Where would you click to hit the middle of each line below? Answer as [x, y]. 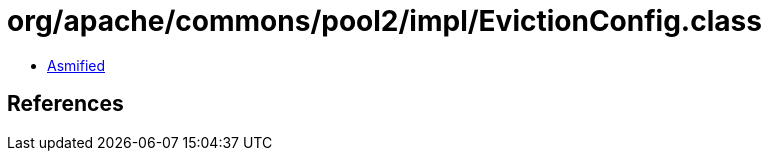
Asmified [76, 65]
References [65, 104]
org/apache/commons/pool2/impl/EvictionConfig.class [384, 21]
